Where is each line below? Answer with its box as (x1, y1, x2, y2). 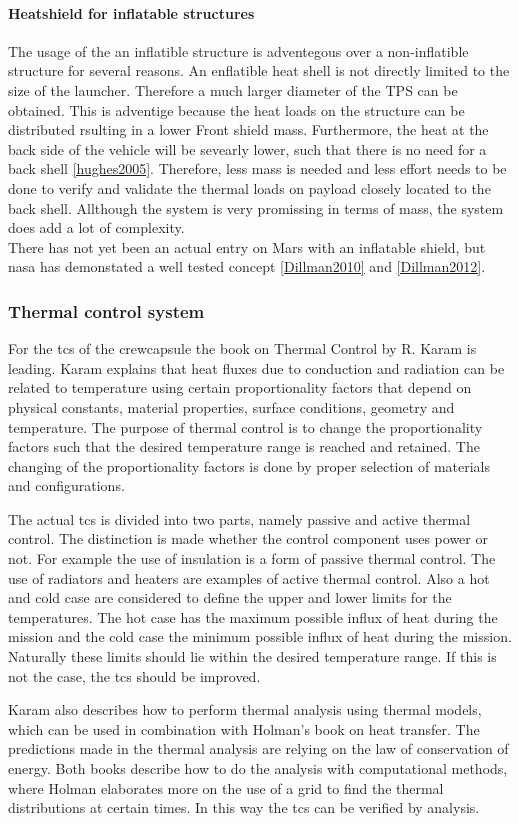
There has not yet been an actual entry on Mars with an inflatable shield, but (8, 236, 486, 257)
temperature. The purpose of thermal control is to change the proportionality (8, 416, 483, 437)
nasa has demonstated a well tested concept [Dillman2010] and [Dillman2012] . (8, 256, 486, 277)
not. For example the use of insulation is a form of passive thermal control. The (8, 548, 496, 569)
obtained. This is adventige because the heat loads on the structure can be (8, 99, 465, 120)
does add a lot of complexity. (8, 217, 185, 238)
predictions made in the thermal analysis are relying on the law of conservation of (8, 738, 509, 759)
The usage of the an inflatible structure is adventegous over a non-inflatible (8, 40, 469, 61)
